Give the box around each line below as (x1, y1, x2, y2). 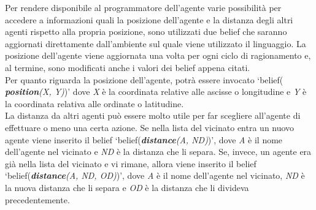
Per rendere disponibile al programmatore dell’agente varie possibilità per (5, 1, 282, 13)
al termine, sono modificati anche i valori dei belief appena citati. (5, 61, 250, 73)
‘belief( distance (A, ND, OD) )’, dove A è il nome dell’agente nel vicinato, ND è (5, 169, 305, 182)
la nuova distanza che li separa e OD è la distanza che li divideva (5, 181, 249, 193)
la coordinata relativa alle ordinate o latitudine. (5, 97, 184, 110)
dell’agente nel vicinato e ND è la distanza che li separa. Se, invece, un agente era (5, 145, 312, 158)
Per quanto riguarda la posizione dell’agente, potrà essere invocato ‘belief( (5, 73, 283, 86)
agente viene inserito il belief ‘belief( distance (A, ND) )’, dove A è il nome (5, 133, 283, 146)
